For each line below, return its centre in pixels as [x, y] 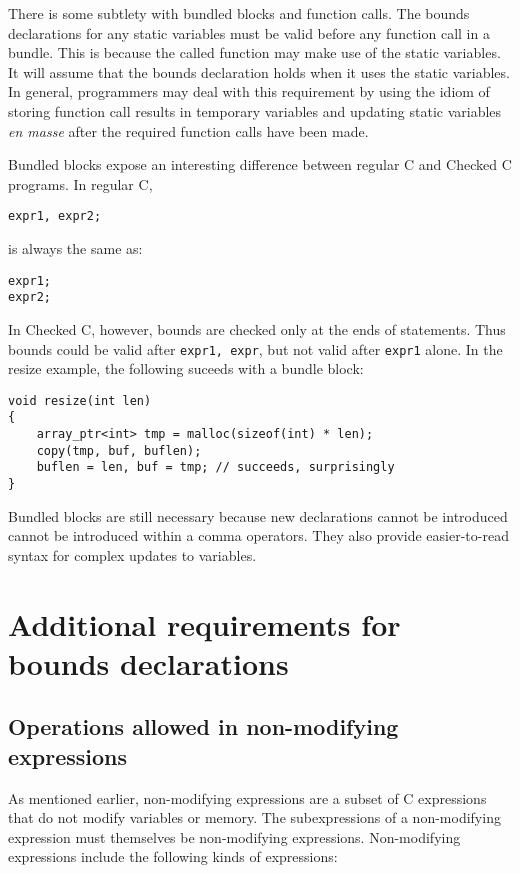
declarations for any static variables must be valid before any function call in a [249, 32]
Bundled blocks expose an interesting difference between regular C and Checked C [260, 164]
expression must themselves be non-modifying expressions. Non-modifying [234, 836]
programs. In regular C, [80, 183]
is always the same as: [75, 248]
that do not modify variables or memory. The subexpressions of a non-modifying [254, 817]
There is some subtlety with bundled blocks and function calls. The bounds [239, 13]
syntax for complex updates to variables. [132, 554]
